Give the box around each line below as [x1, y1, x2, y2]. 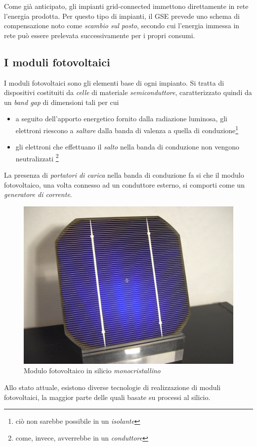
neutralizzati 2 [15, 151, 59, 163]
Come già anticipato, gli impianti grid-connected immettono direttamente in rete [4, 1, 249, 11]
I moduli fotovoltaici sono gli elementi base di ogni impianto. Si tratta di [4, 77, 224, 88]
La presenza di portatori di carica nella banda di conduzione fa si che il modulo [4, 170, 244, 180]
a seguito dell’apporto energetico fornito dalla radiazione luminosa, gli [15, 113, 227, 124]
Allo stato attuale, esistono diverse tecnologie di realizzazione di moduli [4, 382, 221, 393]
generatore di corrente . [4, 189, 72, 199]
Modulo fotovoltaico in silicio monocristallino [24, 365, 161, 376]
